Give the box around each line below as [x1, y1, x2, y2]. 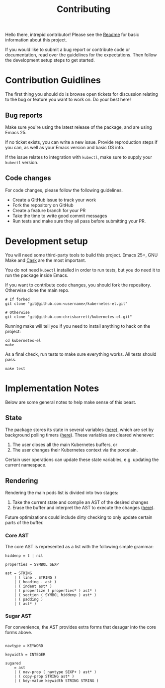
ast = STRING [5, 570, 32, 576]
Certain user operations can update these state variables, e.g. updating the [5, 457, 159, 462]
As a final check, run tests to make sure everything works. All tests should [5, 351, 157, 357]
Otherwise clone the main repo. [5, 287, 70, 293]
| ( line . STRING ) [14, 575, 57, 580]
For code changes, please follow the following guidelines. [5, 187, 123, 193]
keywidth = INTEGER [5, 652, 46, 657]
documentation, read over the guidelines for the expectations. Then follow [5, 52, 157, 58]
